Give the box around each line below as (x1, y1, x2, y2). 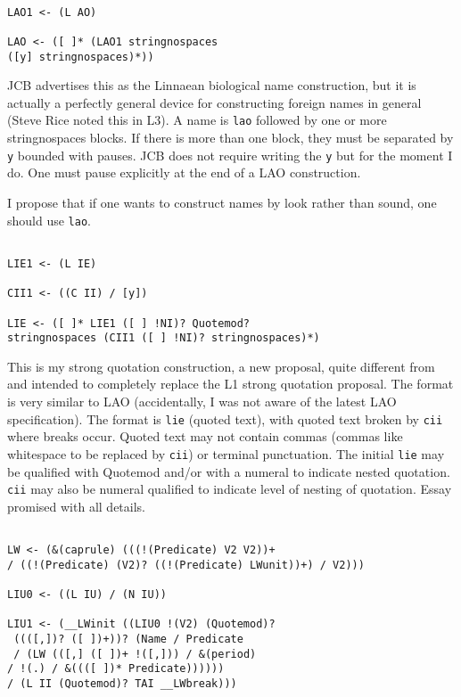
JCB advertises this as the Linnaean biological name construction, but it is (7, 76, 416, 94)
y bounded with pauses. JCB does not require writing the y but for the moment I (7, 145, 453, 164)
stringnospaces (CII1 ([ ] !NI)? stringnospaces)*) (7, 332, 320, 345)
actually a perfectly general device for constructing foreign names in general (7, 93, 422, 111)
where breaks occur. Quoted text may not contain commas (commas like (7, 427, 403, 446)
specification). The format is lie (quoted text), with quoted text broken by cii (7, 409, 443, 428)
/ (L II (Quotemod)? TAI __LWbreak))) (7, 676, 237, 690)
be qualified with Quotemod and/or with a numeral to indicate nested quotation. (7, 462, 450, 480)
